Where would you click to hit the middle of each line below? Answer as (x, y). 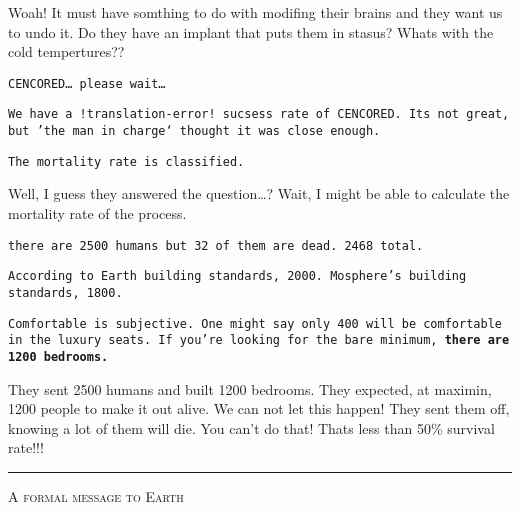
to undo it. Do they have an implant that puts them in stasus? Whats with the (251, 31)
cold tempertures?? (66, 51)
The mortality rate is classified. (126, 161)
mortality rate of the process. (97, 213)
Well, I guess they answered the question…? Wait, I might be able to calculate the (259, 193)
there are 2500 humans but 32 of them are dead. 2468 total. (216, 245)
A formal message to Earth (96, 495)
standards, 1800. (65, 292)
